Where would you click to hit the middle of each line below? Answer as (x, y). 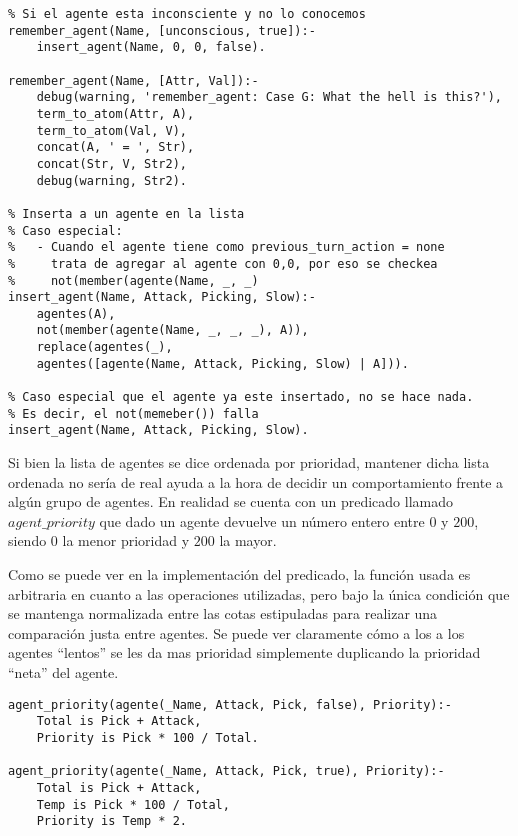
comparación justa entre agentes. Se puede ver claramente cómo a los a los (236, 632)
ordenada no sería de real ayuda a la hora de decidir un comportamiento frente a (256, 481)
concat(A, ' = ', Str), (115, 147)
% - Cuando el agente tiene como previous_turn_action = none (226, 247)
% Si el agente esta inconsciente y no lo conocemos (187, 14)
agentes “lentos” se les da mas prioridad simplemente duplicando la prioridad (244, 652)
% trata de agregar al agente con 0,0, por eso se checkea (223, 263)
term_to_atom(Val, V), (111, 130)
